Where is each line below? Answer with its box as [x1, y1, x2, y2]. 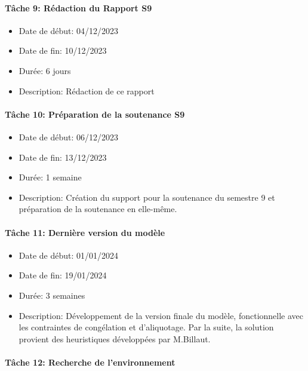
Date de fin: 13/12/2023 [19, 151, 107, 163]
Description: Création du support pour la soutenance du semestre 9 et [19, 191, 275, 203]
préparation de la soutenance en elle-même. [19, 203, 177, 215]
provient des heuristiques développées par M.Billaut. [19, 332, 211, 345]
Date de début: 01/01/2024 [19, 249, 119, 261]
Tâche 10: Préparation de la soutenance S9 [5, 108, 185, 120]
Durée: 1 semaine [19, 171, 82, 183]
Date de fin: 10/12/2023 [19, 44, 107, 57]
